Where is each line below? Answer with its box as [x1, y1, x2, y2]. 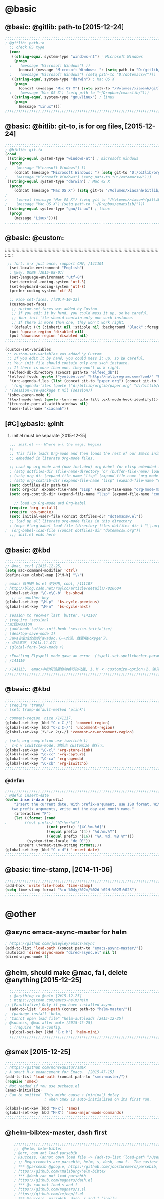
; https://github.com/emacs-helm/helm [9, 998, 89, 1003]
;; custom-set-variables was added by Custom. [7, 352, 104, 356]
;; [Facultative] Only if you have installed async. [5, 1002, 115, 1007]
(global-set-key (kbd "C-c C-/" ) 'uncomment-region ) [5, 725, 115, 730]
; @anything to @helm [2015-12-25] [9, 993, 82, 998]
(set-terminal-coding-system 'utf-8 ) [9, 279, 86, 284]
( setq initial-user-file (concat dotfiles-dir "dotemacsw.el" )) [9, 514, 143, 519]
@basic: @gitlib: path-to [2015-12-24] [5, 23, 124, 31]
